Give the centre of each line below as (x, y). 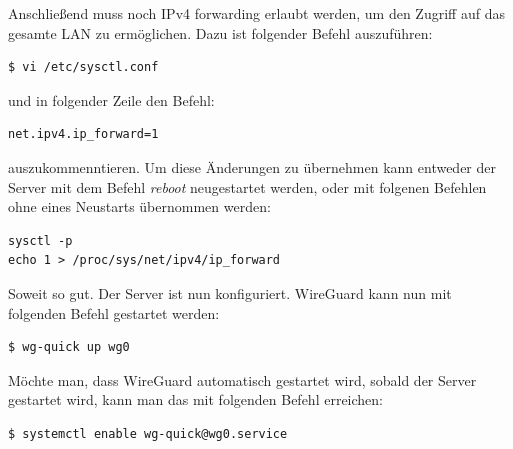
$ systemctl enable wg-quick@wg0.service (148, 433)
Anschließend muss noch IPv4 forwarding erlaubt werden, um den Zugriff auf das (256, 13)
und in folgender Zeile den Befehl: (111, 99)
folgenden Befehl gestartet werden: (114, 312)
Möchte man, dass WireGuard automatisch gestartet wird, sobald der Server (242, 379)
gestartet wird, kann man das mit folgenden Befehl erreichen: (196, 399)
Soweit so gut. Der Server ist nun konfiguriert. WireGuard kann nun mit (230, 292)
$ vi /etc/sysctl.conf (83, 67)
